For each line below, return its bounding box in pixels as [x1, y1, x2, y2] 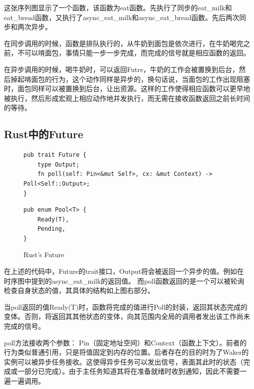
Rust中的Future [4, 126, 84, 142]
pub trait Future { [23, 151, 86, 159]
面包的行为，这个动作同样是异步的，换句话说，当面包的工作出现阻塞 [31, 73, 250, 84]
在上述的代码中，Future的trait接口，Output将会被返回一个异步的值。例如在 [4, 266, 244, 276]
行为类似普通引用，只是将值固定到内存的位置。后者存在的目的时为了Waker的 [4, 347, 249, 357]
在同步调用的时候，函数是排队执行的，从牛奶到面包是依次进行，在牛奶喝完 [4, 38, 243, 48]
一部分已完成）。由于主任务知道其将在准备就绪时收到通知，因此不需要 [17, 366, 240, 376]
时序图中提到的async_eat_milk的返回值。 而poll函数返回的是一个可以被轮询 [4, 275, 245, 286]
